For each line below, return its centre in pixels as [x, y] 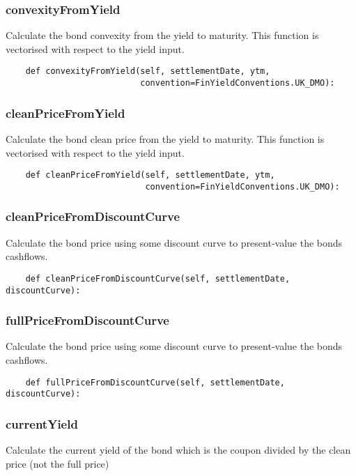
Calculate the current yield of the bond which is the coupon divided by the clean [178, 450]
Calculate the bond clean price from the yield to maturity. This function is [165, 138]
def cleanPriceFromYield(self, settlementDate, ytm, [150, 175]
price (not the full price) [57, 463]
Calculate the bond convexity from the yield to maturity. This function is [162, 35]
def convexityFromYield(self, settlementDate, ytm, [148, 71]
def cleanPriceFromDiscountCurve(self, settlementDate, [158, 278]
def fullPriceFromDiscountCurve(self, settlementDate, [155, 382]
